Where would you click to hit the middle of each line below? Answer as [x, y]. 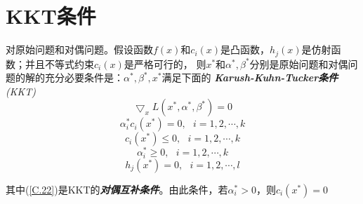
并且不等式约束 [59, 63]
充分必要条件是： [84, 77]
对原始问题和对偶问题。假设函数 [79, 49]
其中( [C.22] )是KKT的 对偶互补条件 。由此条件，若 [117, 189]
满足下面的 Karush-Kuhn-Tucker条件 [250, 77]
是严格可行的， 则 [165, 63]
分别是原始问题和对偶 [299, 63]
